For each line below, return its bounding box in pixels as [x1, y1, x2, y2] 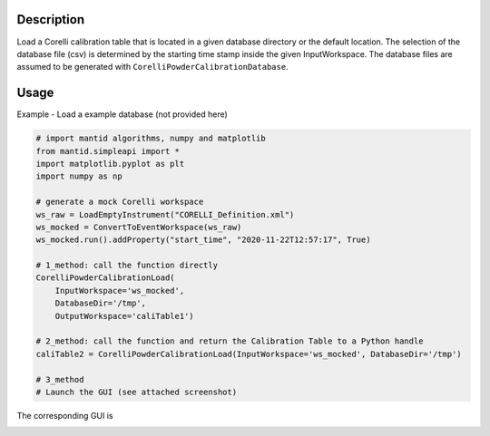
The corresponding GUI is [16, 410, 113, 421]
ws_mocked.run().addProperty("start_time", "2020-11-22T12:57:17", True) [35, 235, 371, 245]
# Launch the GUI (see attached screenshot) [35, 387, 238, 397]
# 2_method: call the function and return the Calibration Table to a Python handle [35, 336, 424, 346]
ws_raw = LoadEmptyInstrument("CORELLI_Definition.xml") [35, 209, 295, 219]
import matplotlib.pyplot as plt [35, 159, 185, 169]
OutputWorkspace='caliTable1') [54, 311, 194, 321]
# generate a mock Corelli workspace [35, 197, 204, 208]
